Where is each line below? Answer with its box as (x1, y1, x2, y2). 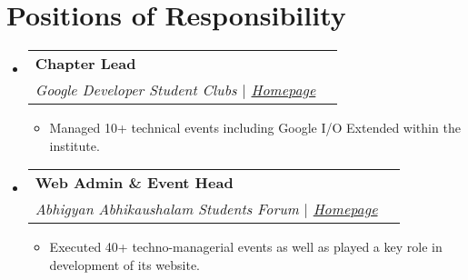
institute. (49, 135, 100, 155)
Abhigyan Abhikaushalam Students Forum (35, 198, 299, 220)
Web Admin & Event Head (35, 172, 234, 194)
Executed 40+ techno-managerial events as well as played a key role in (49, 237, 443, 256)
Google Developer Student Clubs (35, 79, 237, 101)
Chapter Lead (35, 53, 136, 75)
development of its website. (49, 255, 201, 274)
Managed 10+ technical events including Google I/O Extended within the (49, 118, 461, 137)
